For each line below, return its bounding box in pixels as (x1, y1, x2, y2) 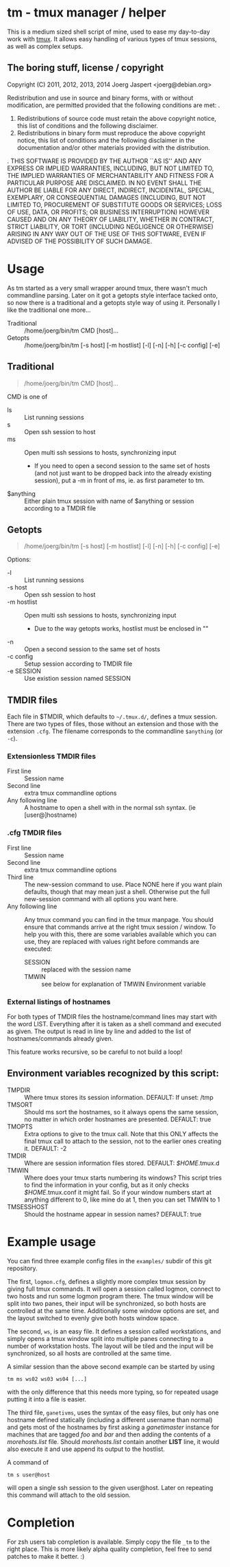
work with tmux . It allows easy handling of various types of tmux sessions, (7, 34, 217, 43)
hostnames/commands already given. (7, 1035, 114, 1043)
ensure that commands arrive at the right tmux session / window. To (24, 923, 216, 931)
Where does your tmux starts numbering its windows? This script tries (24, 1173, 222, 1182)
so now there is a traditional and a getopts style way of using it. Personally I (7, 298, 220, 306)
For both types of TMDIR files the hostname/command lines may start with (7, 1013, 217, 1021)
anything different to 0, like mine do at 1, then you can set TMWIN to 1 (24, 1195, 220, 1204)
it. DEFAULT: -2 (24, 1144, 67, 1152)
